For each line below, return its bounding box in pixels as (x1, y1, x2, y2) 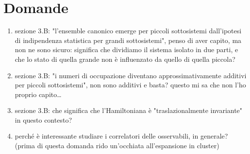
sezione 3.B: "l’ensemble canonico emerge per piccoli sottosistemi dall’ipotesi (15, 26, 242, 36)
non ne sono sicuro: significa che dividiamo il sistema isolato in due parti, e (15, 44, 238, 55)
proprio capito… (15, 89, 62, 99)
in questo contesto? (15, 114, 72, 125)
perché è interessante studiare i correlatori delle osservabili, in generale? (15, 131, 228, 141)
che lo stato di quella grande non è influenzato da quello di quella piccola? (15, 54, 235, 64)
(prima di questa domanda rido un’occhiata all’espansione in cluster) (15, 140, 219, 151)
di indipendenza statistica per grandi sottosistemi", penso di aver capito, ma (15, 35, 242, 45)
